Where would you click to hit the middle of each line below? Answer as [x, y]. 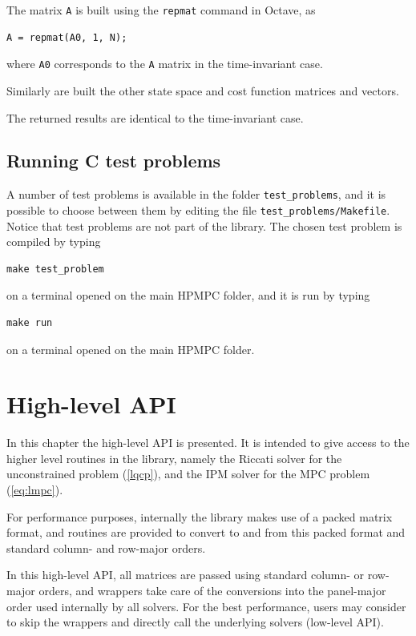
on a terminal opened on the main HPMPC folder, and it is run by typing [188, 295]
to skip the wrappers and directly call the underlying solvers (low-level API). [195, 622]
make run [30, 322]
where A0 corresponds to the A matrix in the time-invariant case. [165, 64]
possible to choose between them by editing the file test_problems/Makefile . [198, 209]
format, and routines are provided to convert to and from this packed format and [206, 532]
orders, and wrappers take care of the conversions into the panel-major [212, 591]
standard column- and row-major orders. [106, 547]
